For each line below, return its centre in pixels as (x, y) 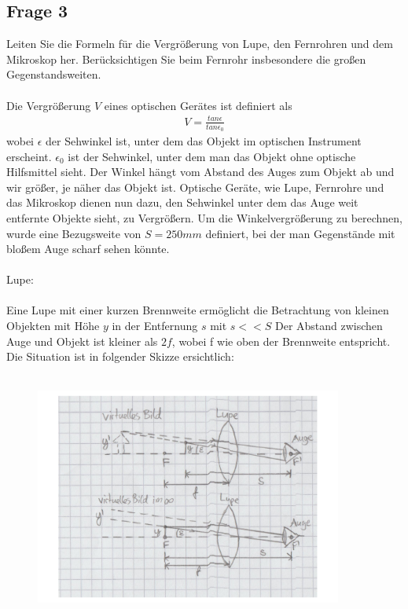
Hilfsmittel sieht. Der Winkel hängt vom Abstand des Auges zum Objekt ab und (200, 172)
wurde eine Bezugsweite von (74, 233)
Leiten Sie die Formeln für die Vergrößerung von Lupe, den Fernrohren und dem (200, 44)
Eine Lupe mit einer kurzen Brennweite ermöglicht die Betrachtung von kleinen (198, 310)
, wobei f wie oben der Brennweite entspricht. (281, 341)
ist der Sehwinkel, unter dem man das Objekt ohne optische (212, 156)
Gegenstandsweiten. (54, 74)
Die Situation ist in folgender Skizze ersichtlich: (120, 356)
